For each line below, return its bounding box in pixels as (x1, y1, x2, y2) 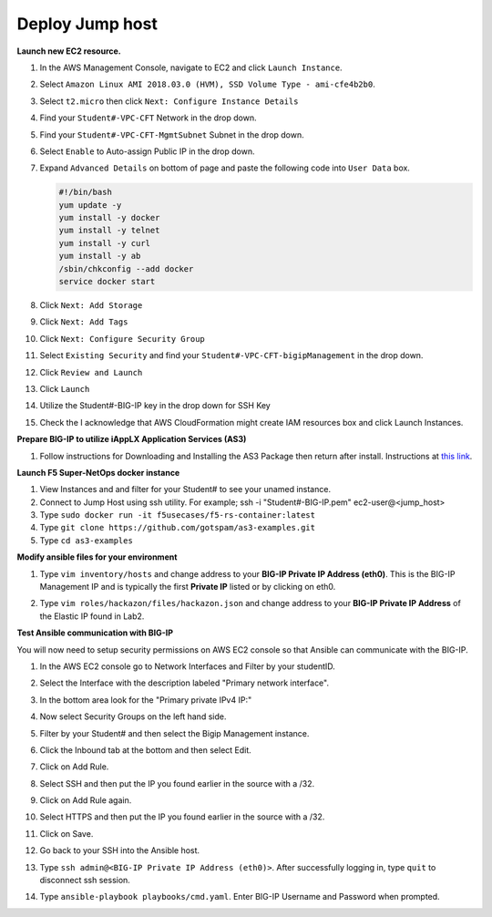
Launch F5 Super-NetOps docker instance (16, 467, 180, 478)
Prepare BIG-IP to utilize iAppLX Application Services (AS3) (16, 434, 247, 445)
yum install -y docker (58, 212, 160, 223)
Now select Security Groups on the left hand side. (39, 711, 227, 722)
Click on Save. (39, 828, 94, 839)
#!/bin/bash (58, 187, 113, 198)
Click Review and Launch (39, 366, 143, 377)
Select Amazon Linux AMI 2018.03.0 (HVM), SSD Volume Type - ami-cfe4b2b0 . (39, 78, 375, 90)
